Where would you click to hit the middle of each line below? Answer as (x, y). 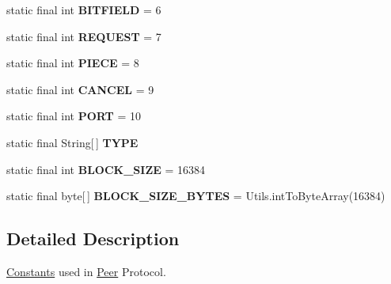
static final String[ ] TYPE (72, 142)
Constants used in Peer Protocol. (86, 271)
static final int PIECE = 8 (73, 63)
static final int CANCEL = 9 (80, 89)
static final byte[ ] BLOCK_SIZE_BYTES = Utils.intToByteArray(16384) (196, 196)
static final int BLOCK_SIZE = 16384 (106, 169)
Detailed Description (93, 239)
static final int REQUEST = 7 (84, 36)
